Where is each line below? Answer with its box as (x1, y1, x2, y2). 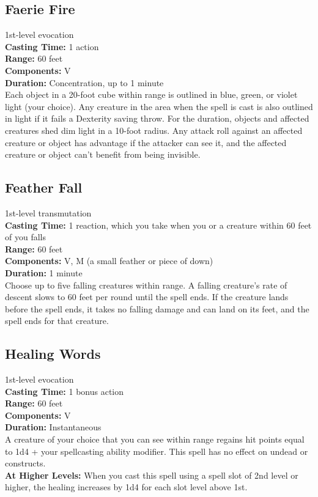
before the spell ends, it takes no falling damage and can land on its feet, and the (5, 302, 309, 315)
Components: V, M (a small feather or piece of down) (5, 254, 213, 267)
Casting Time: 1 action (5, 40, 99, 53)
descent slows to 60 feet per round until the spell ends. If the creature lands (5, 290, 289, 303)
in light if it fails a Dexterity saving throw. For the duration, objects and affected (5, 112, 309, 125)
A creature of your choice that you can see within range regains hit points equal (5, 433, 305, 446)
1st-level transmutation (5, 206, 92, 219)
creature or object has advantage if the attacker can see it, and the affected (5, 136, 287, 149)
